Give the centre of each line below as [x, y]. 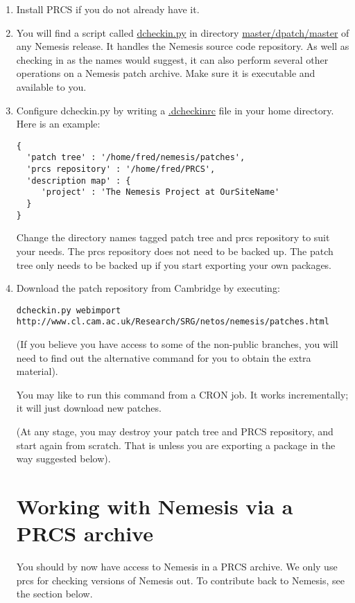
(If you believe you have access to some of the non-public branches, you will [177, 344]
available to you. [51, 86]
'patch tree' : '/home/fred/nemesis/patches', [136, 158]
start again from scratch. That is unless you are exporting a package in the [176, 445]
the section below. [54, 594]
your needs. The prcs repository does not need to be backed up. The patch [175, 251]
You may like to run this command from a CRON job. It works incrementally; [182, 394]
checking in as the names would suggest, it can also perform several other [172, 59]
